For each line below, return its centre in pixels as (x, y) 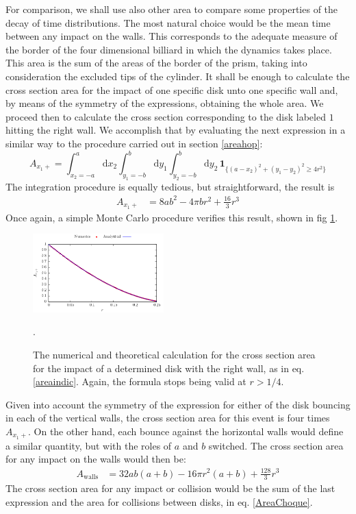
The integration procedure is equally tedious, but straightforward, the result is (170, 186)
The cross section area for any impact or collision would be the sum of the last (170, 488)
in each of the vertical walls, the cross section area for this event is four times (168, 418)
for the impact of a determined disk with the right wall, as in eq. (169, 368)
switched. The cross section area (276, 445)
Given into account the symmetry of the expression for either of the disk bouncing (178, 404)
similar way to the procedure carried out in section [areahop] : (134, 143)
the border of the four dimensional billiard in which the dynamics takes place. (169, 49)
